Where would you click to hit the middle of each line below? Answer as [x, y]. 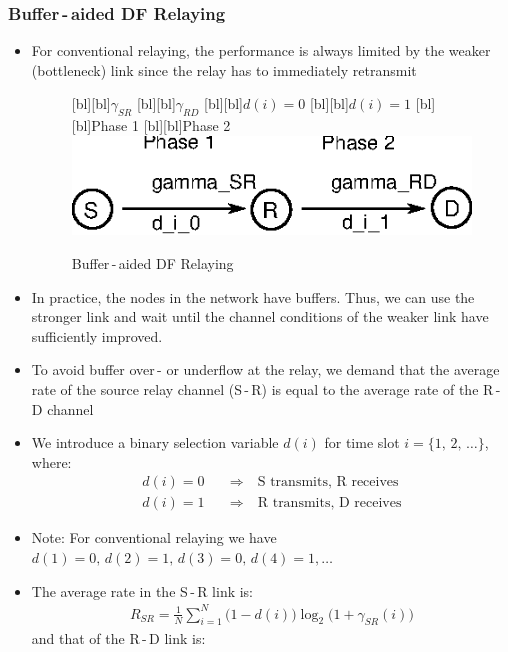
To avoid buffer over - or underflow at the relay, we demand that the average [265, 369]
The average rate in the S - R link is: [142, 590]
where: [51, 461]
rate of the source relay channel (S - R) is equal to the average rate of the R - [266, 388]
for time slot [362, 442]
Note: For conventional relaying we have [154, 537]
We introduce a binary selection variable [155, 442]
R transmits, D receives [329, 503]
